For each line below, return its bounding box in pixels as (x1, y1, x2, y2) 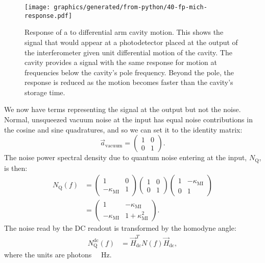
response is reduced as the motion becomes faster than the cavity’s (25, 77, 233, 87)
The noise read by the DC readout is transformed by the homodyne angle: (4, 223, 236, 233)
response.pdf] (25, 12, 73, 19)
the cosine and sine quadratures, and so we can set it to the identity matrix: (4, 124, 243, 135)
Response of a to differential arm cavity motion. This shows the (25, 27, 224, 37)
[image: (25, 4, 51, 11)
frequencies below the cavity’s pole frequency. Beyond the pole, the (25, 67, 234, 77)
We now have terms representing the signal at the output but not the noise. (4, 104, 241, 115)
